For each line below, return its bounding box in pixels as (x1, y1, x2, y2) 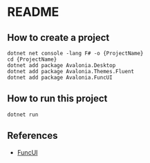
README (7, 4, 59, 20)
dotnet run (7, 111, 39, 118)
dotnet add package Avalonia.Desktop (7, 62, 116, 69)
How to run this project (7, 93, 108, 104)
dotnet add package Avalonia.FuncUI (7, 74, 113, 81)
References (7, 130, 58, 142)
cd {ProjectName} (7, 56, 57, 63)
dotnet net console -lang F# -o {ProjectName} (7, 50, 144, 57)
